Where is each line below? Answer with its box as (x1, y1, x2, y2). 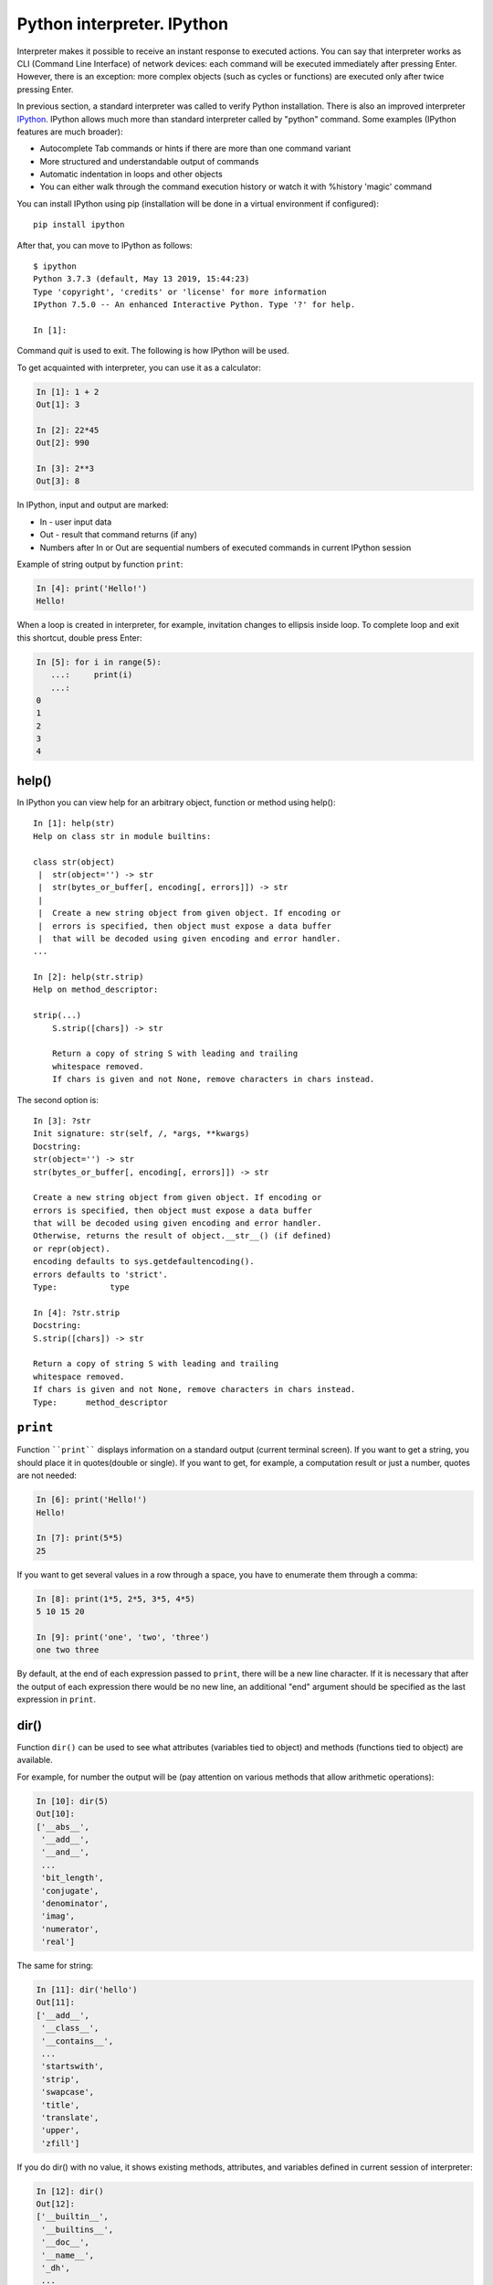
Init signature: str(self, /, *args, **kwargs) (33, 1129, 250, 1139)
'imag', (41, 1911, 76, 1921)
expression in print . (16, 1694, 96, 1705)
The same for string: (16, 1961, 94, 1971)
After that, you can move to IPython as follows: (16, 239, 194, 250)
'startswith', (41, 2061, 104, 2072)
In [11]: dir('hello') (36, 1984, 138, 1995)
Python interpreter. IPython (16, 14, 228, 34)
